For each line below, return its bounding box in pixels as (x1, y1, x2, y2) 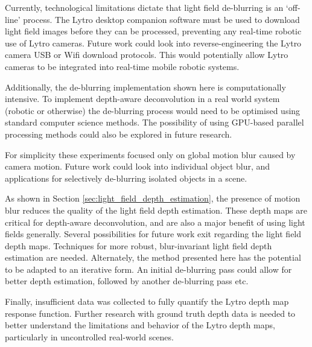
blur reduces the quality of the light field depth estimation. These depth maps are (5, 203, 307, 216)
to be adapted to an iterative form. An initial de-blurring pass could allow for (5, 263, 292, 275)
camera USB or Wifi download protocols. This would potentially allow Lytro (5, 48, 288, 61)
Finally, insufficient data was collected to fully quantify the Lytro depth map (5, 295, 289, 308)
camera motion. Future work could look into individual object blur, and (5, 160, 270, 173)
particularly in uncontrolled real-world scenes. (5, 330, 174, 343)
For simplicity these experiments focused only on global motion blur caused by (5, 148, 296, 161)
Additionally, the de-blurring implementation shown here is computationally (5, 80, 286, 93)
